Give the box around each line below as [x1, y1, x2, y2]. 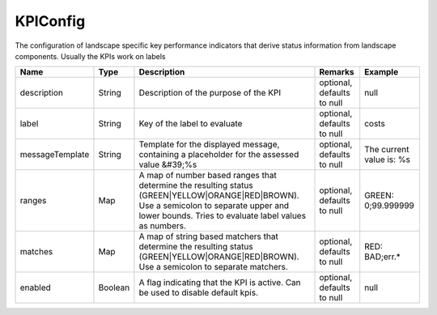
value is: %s [364, 154, 411, 165]
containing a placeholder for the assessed [138, 149, 299, 160]
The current [364, 144, 409, 155]
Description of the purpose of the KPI [138, 87, 282, 99]
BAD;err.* [364, 251, 401, 262]
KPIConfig [15, 12, 86, 30]
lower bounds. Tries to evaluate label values [138, 211, 307, 222]
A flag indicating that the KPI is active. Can [138, 277, 301, 288]
